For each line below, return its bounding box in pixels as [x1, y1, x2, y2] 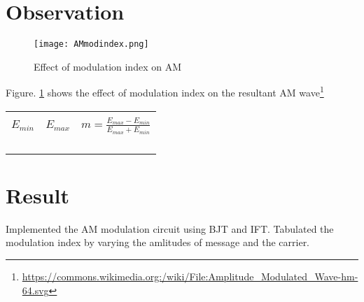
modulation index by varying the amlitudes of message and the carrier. [6, 235, 310, 250]
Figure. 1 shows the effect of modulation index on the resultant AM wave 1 [6, 83, 324, 100]
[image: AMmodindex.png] [34, 39, 149, 50]
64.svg [22, 282, 49, 297]
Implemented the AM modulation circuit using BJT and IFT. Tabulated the [6, 221, 334, 236]
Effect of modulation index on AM [34, 59, 181, 73]
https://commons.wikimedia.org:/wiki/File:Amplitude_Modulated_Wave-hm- [22, 268, 358, 283]
